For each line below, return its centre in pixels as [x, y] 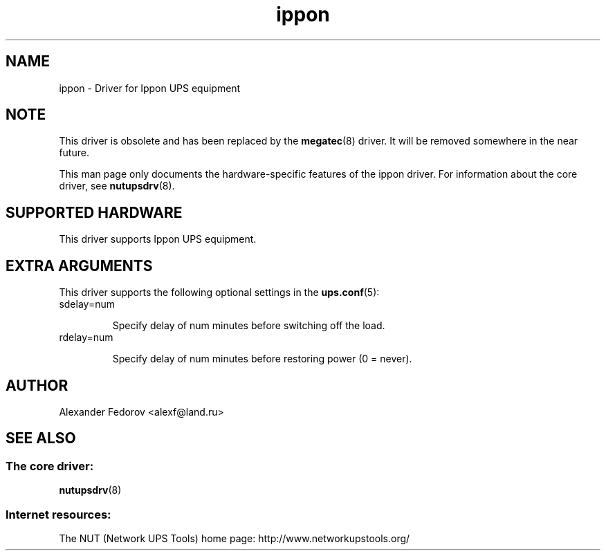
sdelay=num [87, 304]
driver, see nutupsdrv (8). [117, 186]
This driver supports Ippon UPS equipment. [158, 239]
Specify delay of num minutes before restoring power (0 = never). [262, 359]
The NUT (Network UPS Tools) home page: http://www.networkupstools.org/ [235, 538]
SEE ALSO [41, 438]
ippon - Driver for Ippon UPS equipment [150, 88]
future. [74, 153]
